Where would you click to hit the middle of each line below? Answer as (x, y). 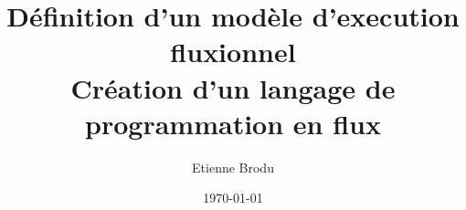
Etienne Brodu (233, 167)
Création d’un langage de (233, 87)
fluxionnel (233, 52)
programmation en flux (233, 123)
